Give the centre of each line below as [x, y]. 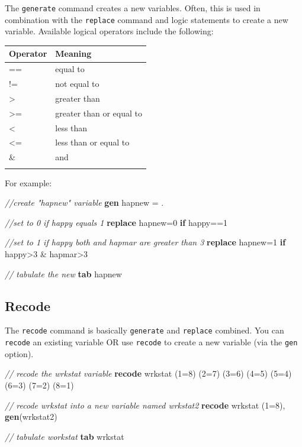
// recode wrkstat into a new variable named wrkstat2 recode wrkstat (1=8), [145, 405]
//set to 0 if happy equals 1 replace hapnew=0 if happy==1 [116, 222]
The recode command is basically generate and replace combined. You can [144, 330]
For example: [28, 182]
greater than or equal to [99, 113]
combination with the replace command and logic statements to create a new [147, 19]
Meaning [73, 54]
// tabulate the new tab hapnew [63, 273]
